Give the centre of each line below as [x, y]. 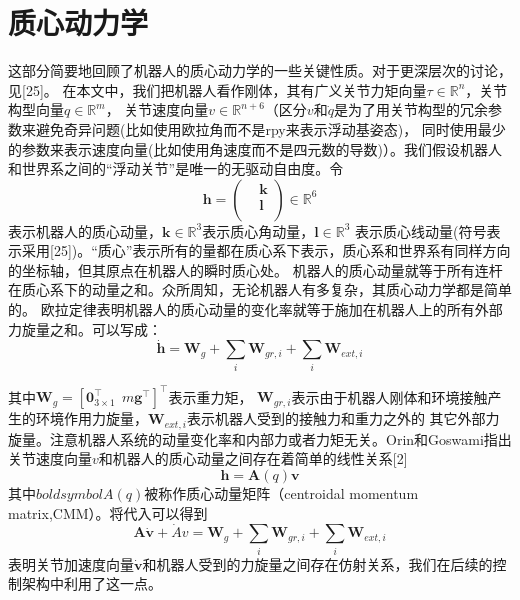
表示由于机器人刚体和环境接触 [389, 396]
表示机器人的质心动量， [85, 230]
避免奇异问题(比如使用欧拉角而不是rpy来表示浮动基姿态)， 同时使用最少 [270, 128]
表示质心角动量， [258, 230]
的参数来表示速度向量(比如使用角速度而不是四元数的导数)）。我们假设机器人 [255, 148]
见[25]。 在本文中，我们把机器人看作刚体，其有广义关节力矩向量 [217, 89]
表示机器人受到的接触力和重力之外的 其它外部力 [343, 418]
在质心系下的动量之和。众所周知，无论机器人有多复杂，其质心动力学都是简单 [260, 289]
